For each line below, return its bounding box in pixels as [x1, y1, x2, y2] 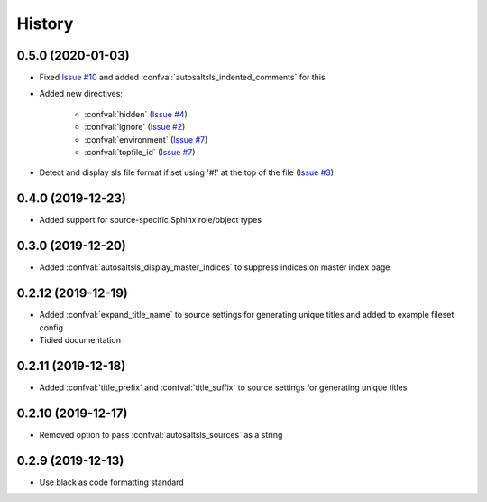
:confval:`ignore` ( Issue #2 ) [84, 122, 186, 133]
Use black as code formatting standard [39, 477, 184, 488]
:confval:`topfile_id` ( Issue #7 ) [84, 147, 196, 158]
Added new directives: [39, 88, 124, 99]
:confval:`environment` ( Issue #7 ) [84, 134, 208, 144]
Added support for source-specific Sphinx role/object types [39, 215, 262, 226]
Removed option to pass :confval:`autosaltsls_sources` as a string [39, 429, 283, 440]
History [16, 14, 74, 33]
